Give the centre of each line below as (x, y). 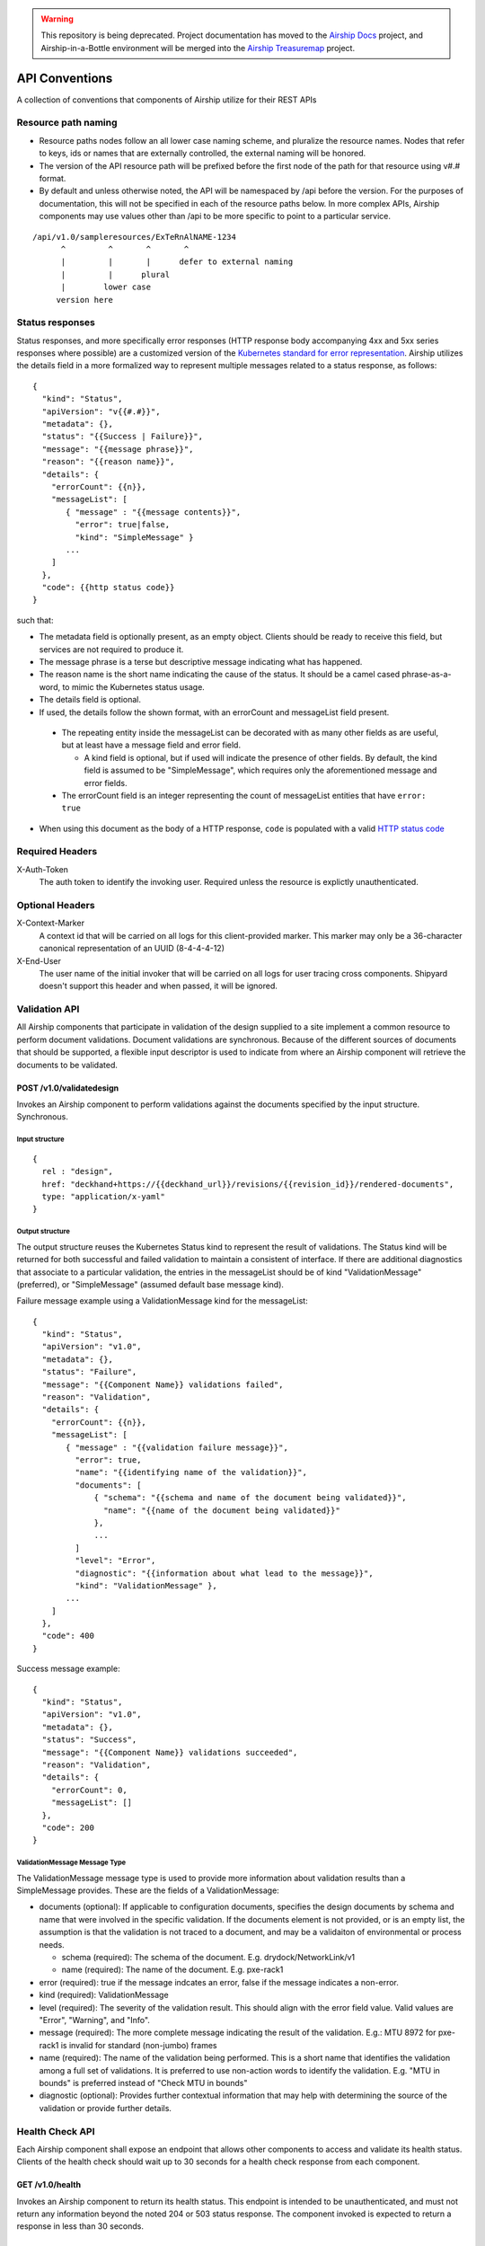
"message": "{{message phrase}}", (118, 449)
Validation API (48, 1009)
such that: (35, 620)
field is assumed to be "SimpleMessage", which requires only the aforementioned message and (260, 770)
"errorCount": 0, (89, 1790)
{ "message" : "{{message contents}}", (154, 512)
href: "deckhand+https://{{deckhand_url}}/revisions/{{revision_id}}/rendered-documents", (248, 1184)
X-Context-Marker (51, 923)
